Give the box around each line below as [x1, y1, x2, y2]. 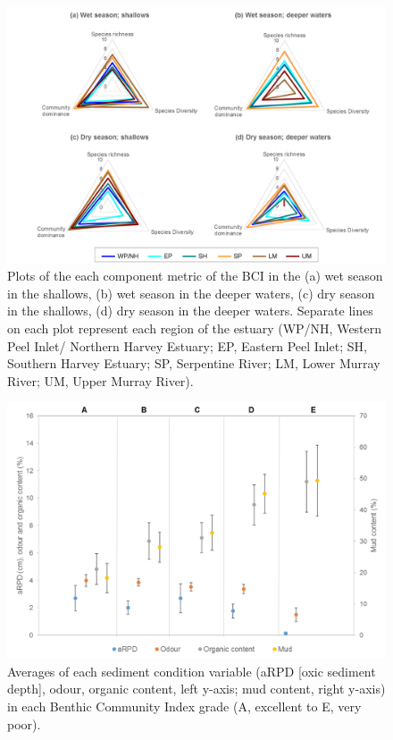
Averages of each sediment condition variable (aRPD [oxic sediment [7, 661, 376, 680]
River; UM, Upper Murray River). [7, 371, 194, 390]
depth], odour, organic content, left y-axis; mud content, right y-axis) [7, 679, 386, 698]
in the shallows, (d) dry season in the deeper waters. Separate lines [7, 301, 373, 320]
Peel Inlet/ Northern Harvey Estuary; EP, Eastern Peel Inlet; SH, [7, 336, 367, 355]
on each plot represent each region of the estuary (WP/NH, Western [7, 318, 382, 337]
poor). [7, 714, 41, 733]
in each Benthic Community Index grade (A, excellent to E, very [7, 697, 362, 716]
